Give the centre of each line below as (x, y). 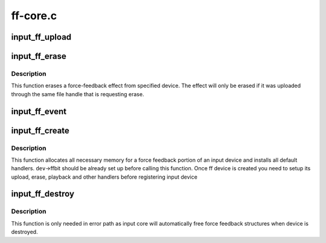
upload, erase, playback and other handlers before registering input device (104, 177)
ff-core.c (34, 16)
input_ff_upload (41, 37)
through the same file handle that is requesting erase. (78, 94)
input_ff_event (39, 111)
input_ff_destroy (43, 194)
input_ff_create (40, 130)
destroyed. (25, 232)
